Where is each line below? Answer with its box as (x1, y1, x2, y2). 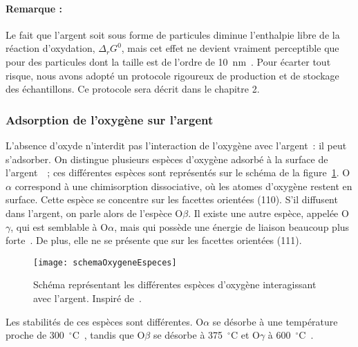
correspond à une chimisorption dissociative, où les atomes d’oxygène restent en (15, 178, 352, 193)
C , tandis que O (72, 328, 145, 342)
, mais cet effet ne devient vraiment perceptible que (121, 41, 339, 55)
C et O (230, 328, 260, 342)
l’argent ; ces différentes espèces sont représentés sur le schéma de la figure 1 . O (6, 165, 350, 180)
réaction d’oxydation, (6, 41, 95, 55)
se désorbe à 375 (153, 328, 223, 342)
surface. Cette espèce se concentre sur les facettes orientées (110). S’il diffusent (6, 192, 338, 207)
